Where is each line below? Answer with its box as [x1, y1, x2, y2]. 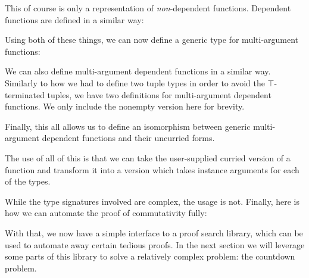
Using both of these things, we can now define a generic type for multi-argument [5, 33, 299, 46]
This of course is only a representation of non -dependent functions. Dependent [5, 2, 291, 14]
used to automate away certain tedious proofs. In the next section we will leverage [5, 238, 305, 251]
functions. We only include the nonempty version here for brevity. [5, 100, 245, 113]
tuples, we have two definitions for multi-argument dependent [47, 88, 271, 101]
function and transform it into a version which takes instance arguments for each [5, 163, 299, 176]
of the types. [5, 175, 51, 188]
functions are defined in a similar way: [5, 13, 144, 26]
